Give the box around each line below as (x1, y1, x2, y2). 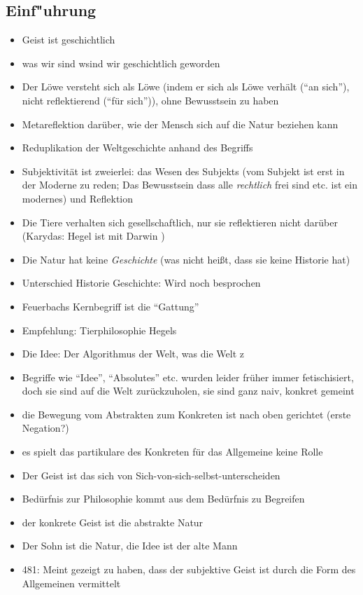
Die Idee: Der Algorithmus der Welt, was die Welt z (22, 346, 244, 361)
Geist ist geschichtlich (22, 32, 115, 47)
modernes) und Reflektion (22, 191, 134, 205)
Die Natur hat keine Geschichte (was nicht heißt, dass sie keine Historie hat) (22, 252, 350, 266)
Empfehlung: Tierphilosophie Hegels (22, 322, 177, 337)
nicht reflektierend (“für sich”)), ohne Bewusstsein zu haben (22, 93, 279, 107)
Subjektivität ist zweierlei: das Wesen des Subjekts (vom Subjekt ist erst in (22, 163, 345, 178)
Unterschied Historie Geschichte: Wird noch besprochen (22, 275, 261, 290)
